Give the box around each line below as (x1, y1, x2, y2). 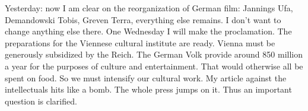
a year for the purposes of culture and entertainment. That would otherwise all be (5, 59, 303, 72)
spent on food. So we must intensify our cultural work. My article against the (5, 71, 287, 84)
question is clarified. (5, 94, 77, 107)
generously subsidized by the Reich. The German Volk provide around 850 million (5, 48, 303, 61)
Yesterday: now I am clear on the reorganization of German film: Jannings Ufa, (5, 2, 293, 14)
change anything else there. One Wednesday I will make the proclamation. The (5, 25, 292, 37)
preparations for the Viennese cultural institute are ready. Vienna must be (5, 36, 275, 49)
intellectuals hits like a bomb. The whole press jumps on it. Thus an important (5, 83, 292, 96)
